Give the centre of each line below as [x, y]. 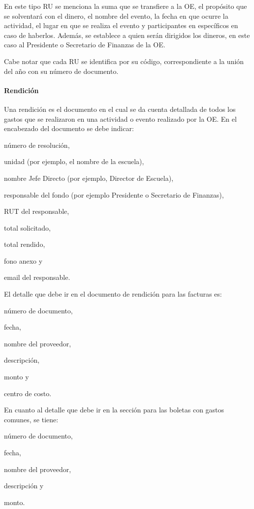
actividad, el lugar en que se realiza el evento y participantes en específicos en [121, 25]
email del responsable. [37, 277]
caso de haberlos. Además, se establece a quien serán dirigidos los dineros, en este [127, 35]
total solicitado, [27, 227]
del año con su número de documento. [61, 71]
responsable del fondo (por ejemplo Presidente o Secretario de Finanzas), [114, 194]
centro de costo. [28, 393]
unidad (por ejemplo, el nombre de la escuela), [74, 161]
